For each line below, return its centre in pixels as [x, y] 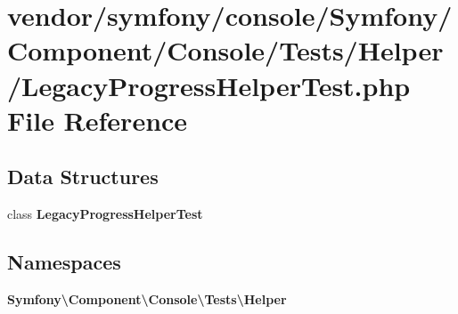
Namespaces [64, 262]
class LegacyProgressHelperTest [105, 214]
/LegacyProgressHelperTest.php [209, 85]
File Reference [98, 120]
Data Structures [83, 177]
